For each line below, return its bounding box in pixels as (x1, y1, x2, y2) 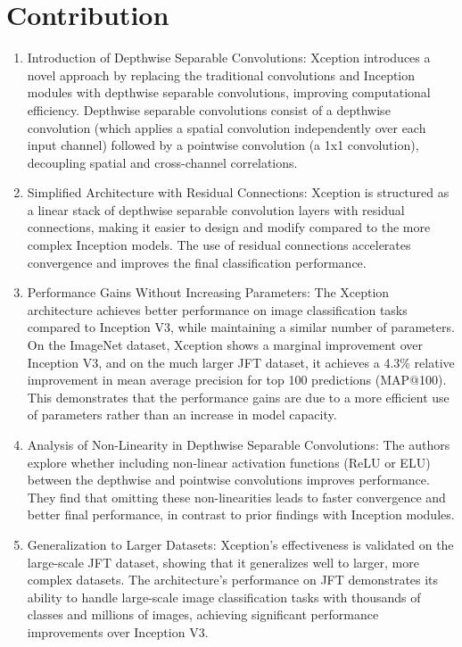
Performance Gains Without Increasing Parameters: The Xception (27, 283, 390, 302)
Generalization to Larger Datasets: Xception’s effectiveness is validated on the (27, 535, 454, 553)
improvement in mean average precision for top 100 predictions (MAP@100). (27, 370, 447, 389)
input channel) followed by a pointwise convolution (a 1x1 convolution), (27, 136, 419, 154)
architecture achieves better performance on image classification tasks (27, 300, 408, 319)
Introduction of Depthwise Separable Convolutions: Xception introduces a (27, 48, 431, 67)
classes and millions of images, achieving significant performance (27, 605, 379, 624)
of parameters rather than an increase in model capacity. (27, 405, 337, 424)
